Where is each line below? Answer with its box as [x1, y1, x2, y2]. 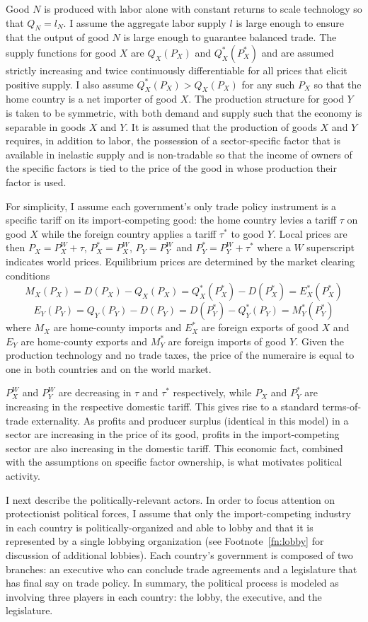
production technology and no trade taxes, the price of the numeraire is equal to [6, 347, 355, 362]
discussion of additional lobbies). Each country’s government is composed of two [6, 548, 353, 562]
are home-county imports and [53, 320, 182, 335]
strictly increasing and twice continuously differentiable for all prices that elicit [6, 62, 347, 77]
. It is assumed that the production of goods [125, 119, 317, 134]
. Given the [295, 333, 344, 348]
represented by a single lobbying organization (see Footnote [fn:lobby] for [6, 534, 324, 548]
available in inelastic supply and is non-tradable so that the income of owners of [6, 146, 352, 161]
